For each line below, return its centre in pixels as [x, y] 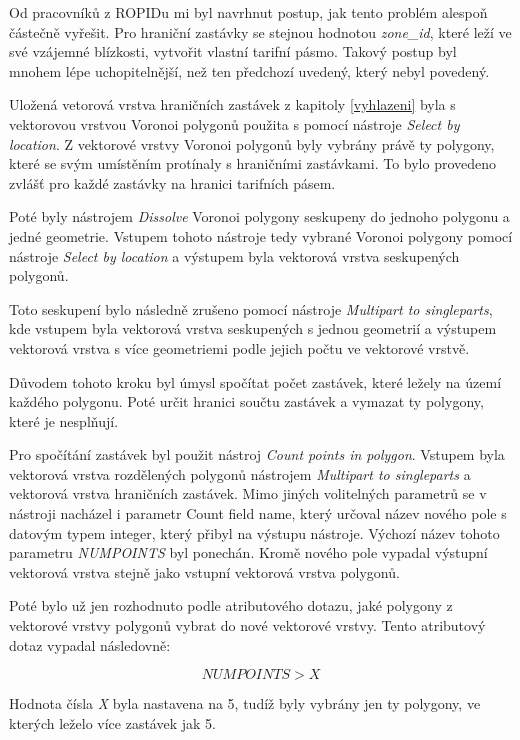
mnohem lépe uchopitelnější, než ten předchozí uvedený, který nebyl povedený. [249, 70]
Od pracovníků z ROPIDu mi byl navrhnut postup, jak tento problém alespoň [248, 12]
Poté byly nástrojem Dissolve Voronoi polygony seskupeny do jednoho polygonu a [259, 216]
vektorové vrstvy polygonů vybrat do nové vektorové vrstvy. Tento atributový [247, 625]
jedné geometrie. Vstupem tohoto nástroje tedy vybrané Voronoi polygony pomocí [261, 235]
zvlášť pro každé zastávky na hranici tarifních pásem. [172, 182]
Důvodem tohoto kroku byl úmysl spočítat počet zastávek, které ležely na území [255, 381]
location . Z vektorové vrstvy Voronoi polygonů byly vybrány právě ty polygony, [252, 143]
